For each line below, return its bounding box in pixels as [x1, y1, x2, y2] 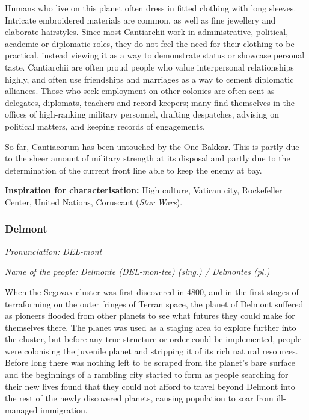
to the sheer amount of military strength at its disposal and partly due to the [5, 152, 290, 165]
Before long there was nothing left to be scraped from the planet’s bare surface [5, 356, 295, 369]
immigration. [40, 403, 88, 416]
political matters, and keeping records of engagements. [5, 119, 205, 132]
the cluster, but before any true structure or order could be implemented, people [5, 333, 302, 345]
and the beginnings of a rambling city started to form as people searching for [5, 368, 289, 381]
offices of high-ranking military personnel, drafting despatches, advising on [5, 108, 279, 121]
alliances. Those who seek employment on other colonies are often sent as [5, 84, 275, 97]
